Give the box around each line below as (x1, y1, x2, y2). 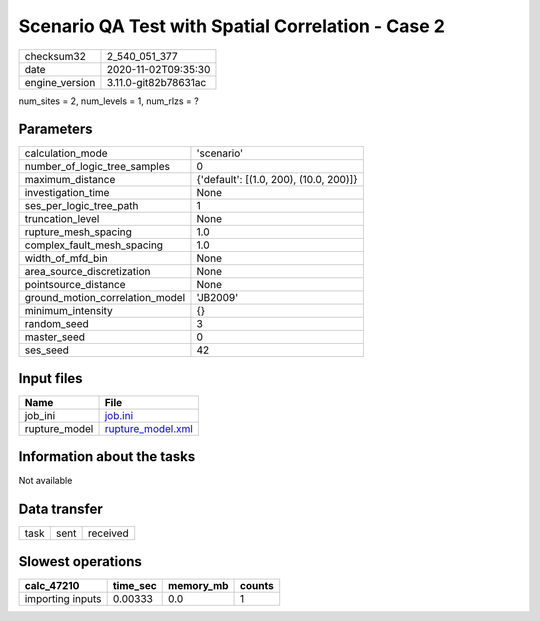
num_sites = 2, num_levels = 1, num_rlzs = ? (18, 95, 199, 107)
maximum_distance (24, 173, 116, 187)
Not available (18, 475, 73, 487)
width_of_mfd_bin (24, 251, 109, 265)
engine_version (24, 75, 96, 89)
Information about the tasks (18, 448, 196, 465)
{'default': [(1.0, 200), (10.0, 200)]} (196, 173, 358, 187)
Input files (18, 370, 84, 387)
